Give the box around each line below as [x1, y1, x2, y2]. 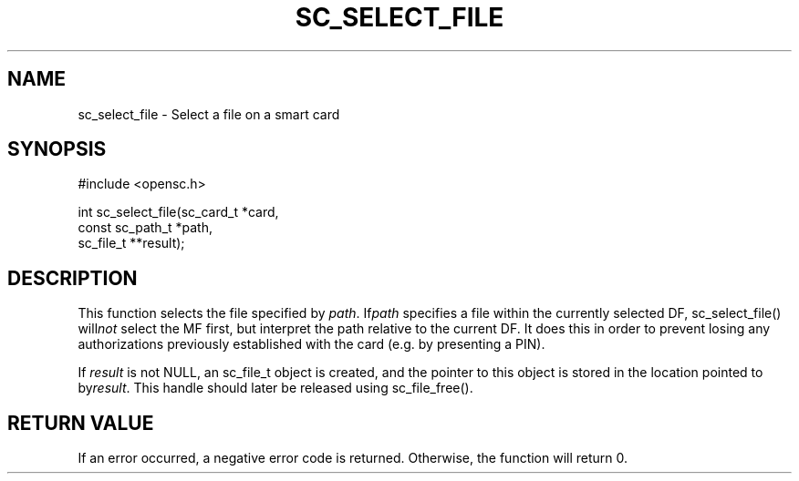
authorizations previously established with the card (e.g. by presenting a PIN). [78, 336, 545, 353]
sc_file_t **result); [78, 235, 185, 251]
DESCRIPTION [7, 266, 138, 290]
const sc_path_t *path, [78, 220, 213, 236]
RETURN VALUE [7, 411, 154, 435]
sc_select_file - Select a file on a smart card [78, 106, 340, 122]
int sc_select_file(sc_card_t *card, [78, 204, 279, 220]
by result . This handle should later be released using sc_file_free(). [78, 380, 473, 396]
